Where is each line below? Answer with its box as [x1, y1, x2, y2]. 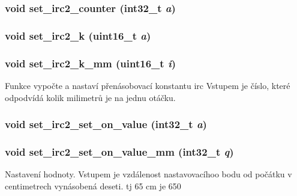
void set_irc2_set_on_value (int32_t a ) [5, 117, 207, 132]
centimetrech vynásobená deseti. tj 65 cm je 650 [5, 179, 181, 192]
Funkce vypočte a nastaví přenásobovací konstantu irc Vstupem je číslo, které [5, 79, 290, 91]
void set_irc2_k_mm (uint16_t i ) [5, 55, 176, 70]
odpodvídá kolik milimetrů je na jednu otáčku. [5, 91, 176, 103]
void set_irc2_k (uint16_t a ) [5, 28, 151, 43]
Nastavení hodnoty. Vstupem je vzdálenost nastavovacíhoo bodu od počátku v [5, 168, 292, 180]
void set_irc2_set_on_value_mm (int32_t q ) [5, 144, 234, 159]
